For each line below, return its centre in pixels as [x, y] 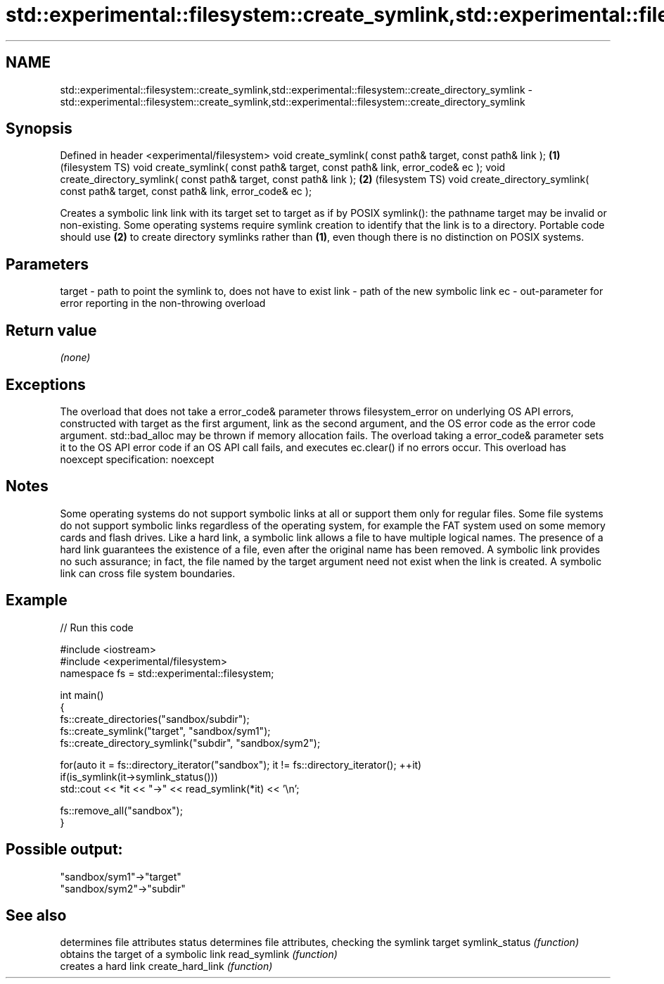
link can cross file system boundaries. [148, 573]
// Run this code [97, 627]
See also [36, 915]
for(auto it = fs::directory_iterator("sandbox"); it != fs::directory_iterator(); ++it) [241, 764]
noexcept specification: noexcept [137, 459]
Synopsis [39, 129]
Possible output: [64, 850]
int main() [82, 695]
